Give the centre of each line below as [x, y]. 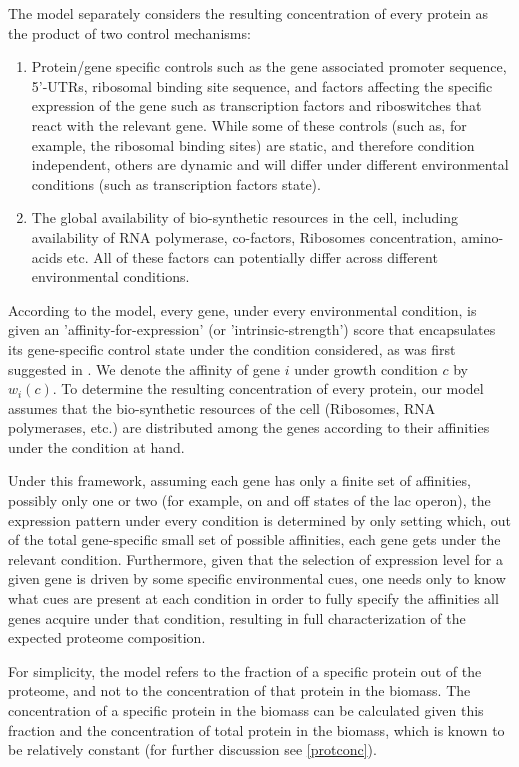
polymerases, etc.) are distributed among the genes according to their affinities [249, 427]
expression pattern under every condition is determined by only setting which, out [259, 519]
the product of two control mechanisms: [129, 32]
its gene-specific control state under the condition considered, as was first [232, 348]
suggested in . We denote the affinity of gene [144, 368]
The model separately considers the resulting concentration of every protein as [248, 13]
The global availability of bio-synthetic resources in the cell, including [244, 217]
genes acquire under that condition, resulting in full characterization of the [237, 617]
